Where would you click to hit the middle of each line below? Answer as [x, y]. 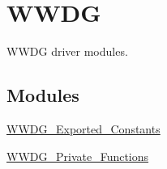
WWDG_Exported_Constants [83, 128]
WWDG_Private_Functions [78, 156]
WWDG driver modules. [67, 51]
